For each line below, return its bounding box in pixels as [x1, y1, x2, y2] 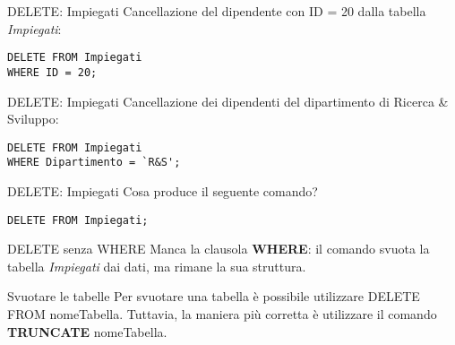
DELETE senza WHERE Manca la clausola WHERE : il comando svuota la [7, 239, 430, 258]
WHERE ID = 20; [7, 65, 98, 79]
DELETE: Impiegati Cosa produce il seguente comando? [7, 182, 318, 200]
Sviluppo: [7, 109, 59, 128]
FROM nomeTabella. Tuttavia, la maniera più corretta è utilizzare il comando [7, 305, 437, 323]
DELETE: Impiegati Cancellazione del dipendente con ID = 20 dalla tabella [7, 2, 426, 20]
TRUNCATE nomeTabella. [7, 322, 167, 341]
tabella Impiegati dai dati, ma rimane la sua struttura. [7, 256, 306, 275]
